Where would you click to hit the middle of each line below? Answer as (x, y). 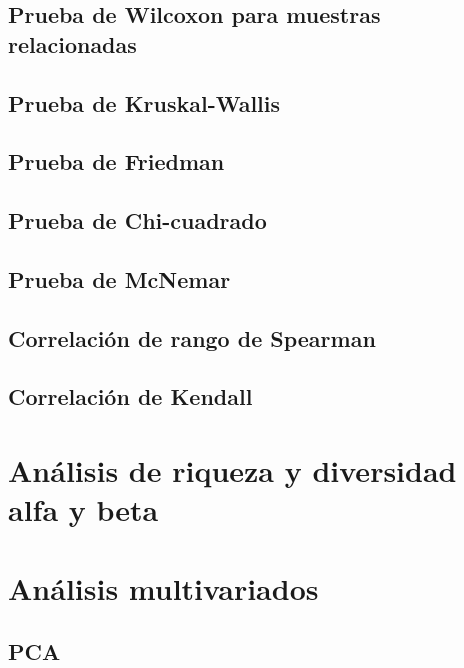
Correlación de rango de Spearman (192, 337)
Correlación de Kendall (130, 396)
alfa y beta (83, 509)
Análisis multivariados (163, 587)
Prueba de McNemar (119, 278)
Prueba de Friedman (116, 161)
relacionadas (72, 43)
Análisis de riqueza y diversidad (232, 470)
